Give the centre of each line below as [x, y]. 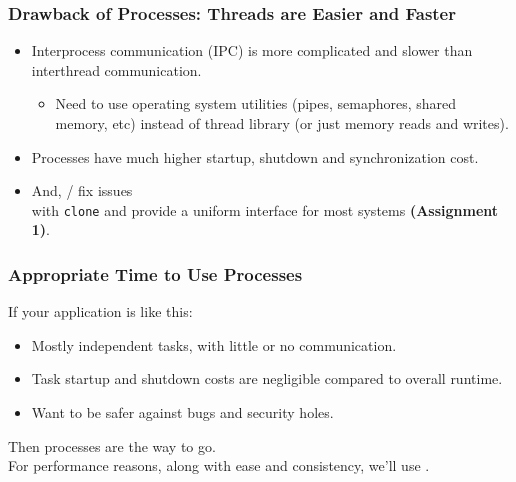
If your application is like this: [100, 311]
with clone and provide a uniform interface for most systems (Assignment [265, 209]
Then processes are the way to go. [112, 445]
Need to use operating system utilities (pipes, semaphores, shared [256, 103]
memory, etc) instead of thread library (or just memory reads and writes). [282, 123]
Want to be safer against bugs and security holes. [182, 412]
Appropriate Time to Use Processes [155, 273]
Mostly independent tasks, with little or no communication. [214, 344]
